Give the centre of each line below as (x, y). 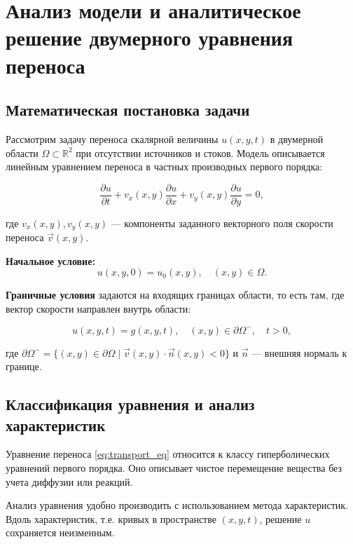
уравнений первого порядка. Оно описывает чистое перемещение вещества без (174, 468)
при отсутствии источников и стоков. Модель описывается (200, 152)
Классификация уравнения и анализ (130, 404)
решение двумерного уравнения (150, 38)
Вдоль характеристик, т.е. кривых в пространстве (111, 518)
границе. (24, 366)
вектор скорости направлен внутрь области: (98, 309)
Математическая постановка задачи (128, 110)
